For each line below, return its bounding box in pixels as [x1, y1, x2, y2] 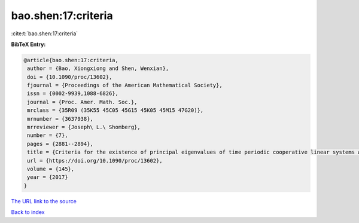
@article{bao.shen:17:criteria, [23, 57, 119, 63]
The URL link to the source [11, 197, 77, 204]
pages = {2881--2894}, [27, 140, 94, 147]
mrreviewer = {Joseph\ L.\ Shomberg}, [27, 124, 141, 131]
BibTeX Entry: [11, 41, 46, 48]
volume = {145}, [27, 166, 75, 172]
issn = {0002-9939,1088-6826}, [27, 90, 119, 97]
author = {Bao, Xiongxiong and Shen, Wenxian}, [27, 65, 169, 72]
